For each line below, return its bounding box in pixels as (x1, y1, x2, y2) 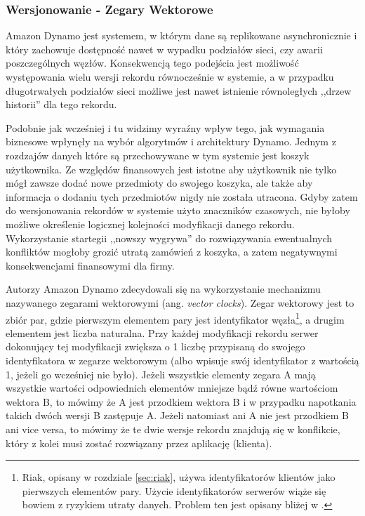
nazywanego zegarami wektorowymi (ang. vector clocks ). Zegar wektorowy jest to (6, 295, 354, 310)
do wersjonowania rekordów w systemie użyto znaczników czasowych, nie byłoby (6, 203, 350, 218)
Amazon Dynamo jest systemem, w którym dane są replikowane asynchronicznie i (6, 28, 357, 43)
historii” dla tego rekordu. (6, 97, 117, 112)
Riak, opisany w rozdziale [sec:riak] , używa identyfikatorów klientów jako (22, 470, 336, 484)
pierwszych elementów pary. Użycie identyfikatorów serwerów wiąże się (22, 483, 326, 498)
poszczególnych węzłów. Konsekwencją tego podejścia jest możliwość (6, 55, 299, 70)
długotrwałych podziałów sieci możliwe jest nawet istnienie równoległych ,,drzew (6, 83, 352, 98)
